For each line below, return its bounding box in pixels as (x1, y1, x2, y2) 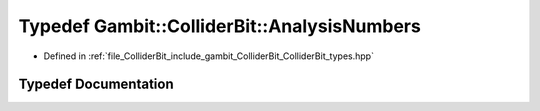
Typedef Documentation (18, 76, 174, 93)
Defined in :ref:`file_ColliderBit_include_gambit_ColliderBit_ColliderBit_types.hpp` (43, 50, 375, 62)
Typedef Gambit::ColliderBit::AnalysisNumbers (18, 15, 422, 37)
